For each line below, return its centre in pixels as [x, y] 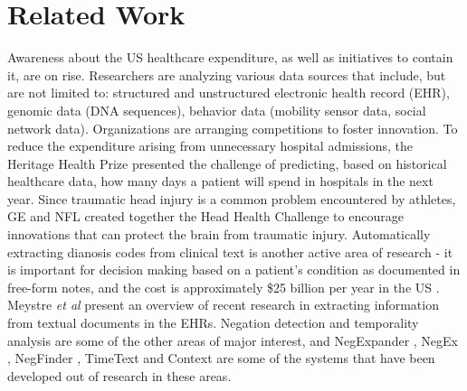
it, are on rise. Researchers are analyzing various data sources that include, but [227, 74]
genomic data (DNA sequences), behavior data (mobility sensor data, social [217, 110]
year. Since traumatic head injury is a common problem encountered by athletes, [232, 198]
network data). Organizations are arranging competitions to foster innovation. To [233, 128]
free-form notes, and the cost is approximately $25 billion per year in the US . [224, 287]
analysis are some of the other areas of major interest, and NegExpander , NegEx [233, 340]
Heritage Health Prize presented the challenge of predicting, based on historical [227, 163]
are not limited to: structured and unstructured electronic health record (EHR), [229, 93]
